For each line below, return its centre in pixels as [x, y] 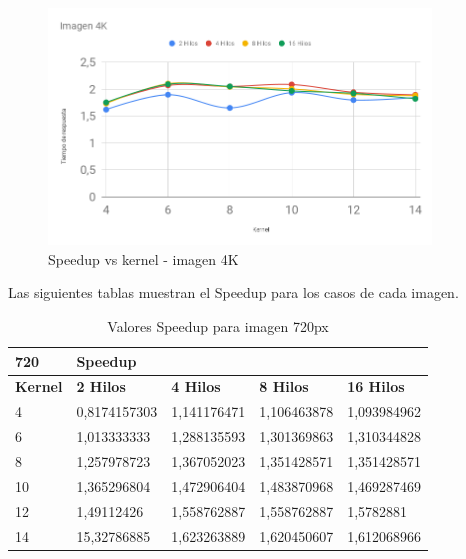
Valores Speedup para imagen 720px [218, 326]
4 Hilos [196, 386]
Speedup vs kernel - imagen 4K [143, 258]
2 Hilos [101, 386]
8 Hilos [284, 386]
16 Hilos [376, 386]
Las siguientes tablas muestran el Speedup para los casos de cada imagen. [233, 292]
